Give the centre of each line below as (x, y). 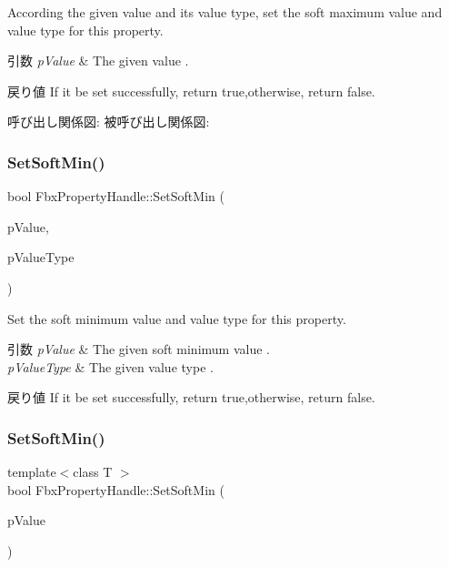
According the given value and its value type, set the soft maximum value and (225, 12)
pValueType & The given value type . (110, 366)
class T (93, 472)
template (32, 472)
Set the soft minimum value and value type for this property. (177, 318)
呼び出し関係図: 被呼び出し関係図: (109, 121)
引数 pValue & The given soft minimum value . (139, 349)
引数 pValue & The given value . (98, 61)
